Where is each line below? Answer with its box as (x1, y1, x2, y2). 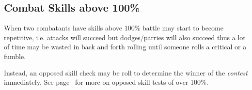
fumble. (4, 51, 26, 61)
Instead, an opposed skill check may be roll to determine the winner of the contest (4, 67, 248, 77)
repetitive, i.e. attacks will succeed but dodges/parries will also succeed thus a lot (4, 32, 246, 42)
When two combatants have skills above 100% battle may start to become (4, 23, 223, 33)
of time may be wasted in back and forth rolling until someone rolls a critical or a (4, 42, 247, 52)
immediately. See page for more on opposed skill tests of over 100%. (4, 77, 208, 87)
